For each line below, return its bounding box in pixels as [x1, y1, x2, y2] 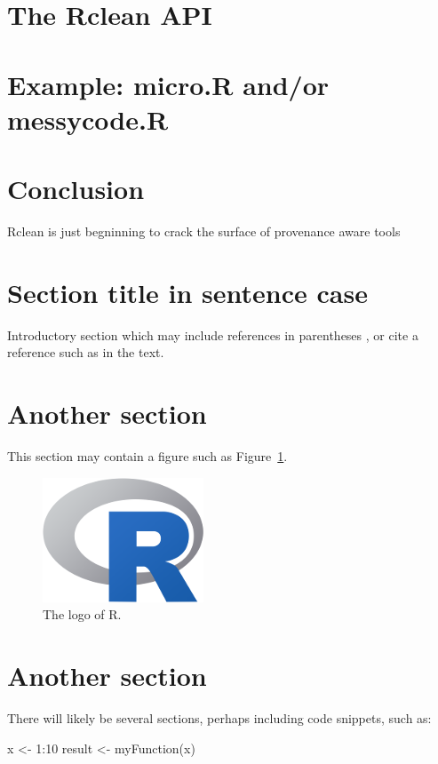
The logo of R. [43, 605, 122, 624]
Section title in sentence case [7, 274, 368, 310]
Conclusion [7, 171, 145, 207]
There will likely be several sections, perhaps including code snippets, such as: [7, 709, 432, 727]
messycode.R [7, 100, 169, 137]
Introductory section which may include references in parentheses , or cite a [7, 325, 418, 344]
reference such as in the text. [7, 343, 164, 362]
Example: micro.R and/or [7, 66, 330, 102]
